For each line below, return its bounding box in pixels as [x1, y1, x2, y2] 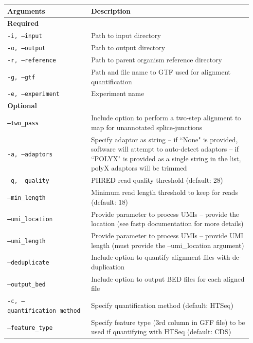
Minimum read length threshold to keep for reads [91, 187, 238, 197]
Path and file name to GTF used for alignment [91, 66, 231, 76]
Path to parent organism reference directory [91, 55, 222, 65]
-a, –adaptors [7, 151, 53, 158]
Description [91, 5, 131, 16]
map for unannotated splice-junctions [91, 122, 202, 132]
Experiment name [91, 88, 144, 98]
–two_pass [7, 119, 39, 127]
